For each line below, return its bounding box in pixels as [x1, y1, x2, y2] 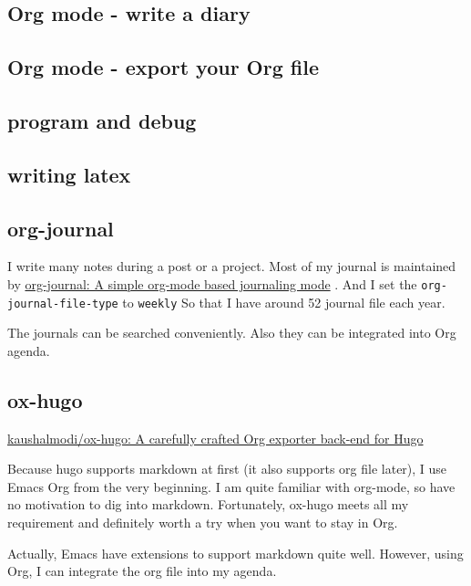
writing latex [7, 160, 131, 188]
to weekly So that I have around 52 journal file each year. [122, 292, 445, 311]
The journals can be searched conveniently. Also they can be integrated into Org [7, 323, 456, 342]
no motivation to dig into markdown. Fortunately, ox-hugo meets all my [7, 495, 409, 514]
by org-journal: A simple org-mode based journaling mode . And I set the [7, 274, 417, 293]
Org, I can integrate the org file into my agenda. [7, 561, 277, 581]
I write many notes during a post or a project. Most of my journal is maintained [7, 256, 456, 276]
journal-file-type [7, 297, 118, 310]
